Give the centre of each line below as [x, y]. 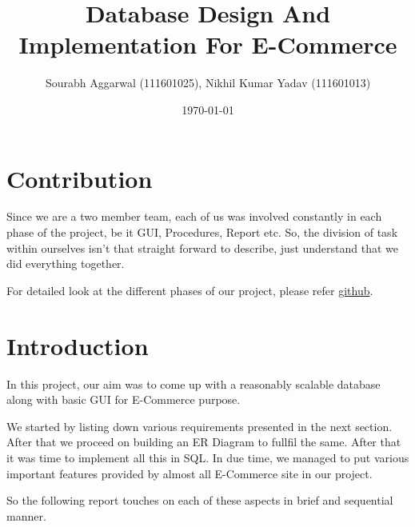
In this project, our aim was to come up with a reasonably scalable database [194, 383]
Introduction [78, 345]
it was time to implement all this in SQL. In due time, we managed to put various [208, 457]
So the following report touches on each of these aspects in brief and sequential [200, 500]
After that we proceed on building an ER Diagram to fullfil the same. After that [204, 442]
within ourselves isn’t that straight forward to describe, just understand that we [203, 248]
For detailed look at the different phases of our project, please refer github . [190, 290]
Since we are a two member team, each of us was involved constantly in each [194, 216]
